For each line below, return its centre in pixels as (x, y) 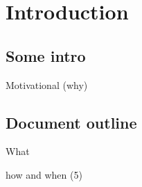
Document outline (71, 122)
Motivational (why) (47, 84)
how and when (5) (44, 174)
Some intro (46, 55)
